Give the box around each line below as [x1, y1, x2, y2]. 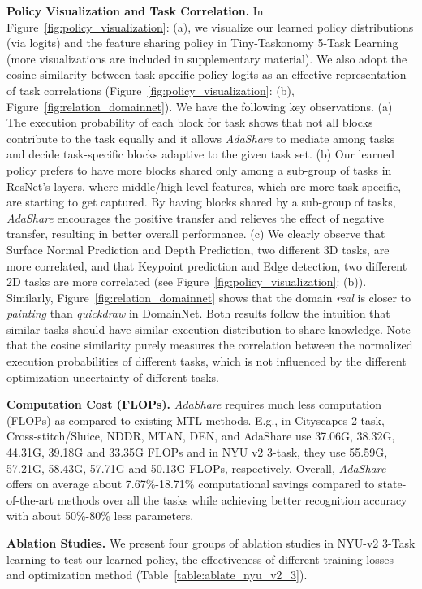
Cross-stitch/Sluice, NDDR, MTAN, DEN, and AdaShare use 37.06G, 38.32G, [6, 427, 395, 444]
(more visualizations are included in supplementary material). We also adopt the [6, 50, 407, 67]
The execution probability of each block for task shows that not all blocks [6, 114, 373, 131]
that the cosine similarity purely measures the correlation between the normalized [6, 336, 413, 353]
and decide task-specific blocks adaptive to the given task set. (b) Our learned [6, 145, 395, 162]
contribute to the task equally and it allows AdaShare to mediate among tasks [6, 129, 395, 146]
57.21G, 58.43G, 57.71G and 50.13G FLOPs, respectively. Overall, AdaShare [6, 459, 386, 476]
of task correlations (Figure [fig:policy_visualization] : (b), [6, 81, 295, 98]
